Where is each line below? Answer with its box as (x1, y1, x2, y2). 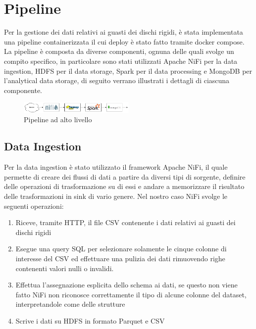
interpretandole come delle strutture (15, 299, 125, 309)
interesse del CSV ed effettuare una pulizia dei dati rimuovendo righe (15, 253, 225, 263)
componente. (4, 85, 42, 95)
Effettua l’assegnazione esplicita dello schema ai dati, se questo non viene (15, 280, 238, 290)
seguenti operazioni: (4, 200, 64, 211)
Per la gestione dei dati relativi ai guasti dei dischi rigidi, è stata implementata (4, 27, 243, 37)
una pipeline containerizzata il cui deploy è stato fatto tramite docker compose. (4, 36, 245, 47)
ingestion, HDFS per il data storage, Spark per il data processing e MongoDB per (4, 65, 253, 76)
